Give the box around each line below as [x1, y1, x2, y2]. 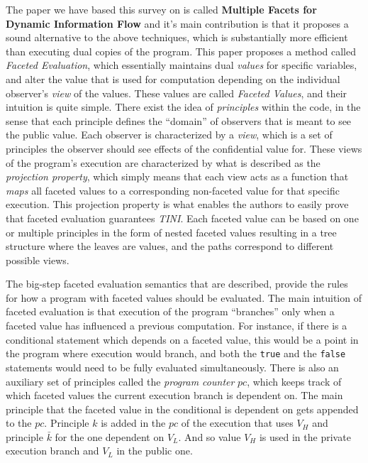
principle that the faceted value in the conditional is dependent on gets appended [6, 401, 359, 416]
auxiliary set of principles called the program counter [6, 374, 235, 388]
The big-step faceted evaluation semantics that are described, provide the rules [6, 276, 348, 291]
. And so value [178, 429, 241, 444]
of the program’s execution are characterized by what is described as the [6, 155, 320, 170]
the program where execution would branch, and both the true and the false [6, 346, 346, 361]
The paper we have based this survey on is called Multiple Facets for [6, 2, 317, 16]
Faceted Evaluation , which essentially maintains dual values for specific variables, [6, 58, 357, 72]
